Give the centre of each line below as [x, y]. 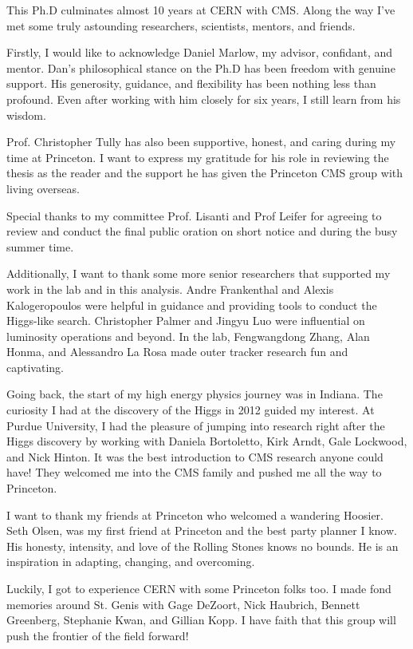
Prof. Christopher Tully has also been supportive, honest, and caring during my [201, 142]
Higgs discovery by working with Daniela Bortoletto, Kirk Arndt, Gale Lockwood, [207, 441]
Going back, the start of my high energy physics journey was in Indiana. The [195, 394]
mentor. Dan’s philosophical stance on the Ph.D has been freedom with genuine [201, 67]
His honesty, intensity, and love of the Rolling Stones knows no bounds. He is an [203, 546]
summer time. [40, 246]
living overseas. [43, 188]
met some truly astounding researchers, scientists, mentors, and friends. [181, 25]
